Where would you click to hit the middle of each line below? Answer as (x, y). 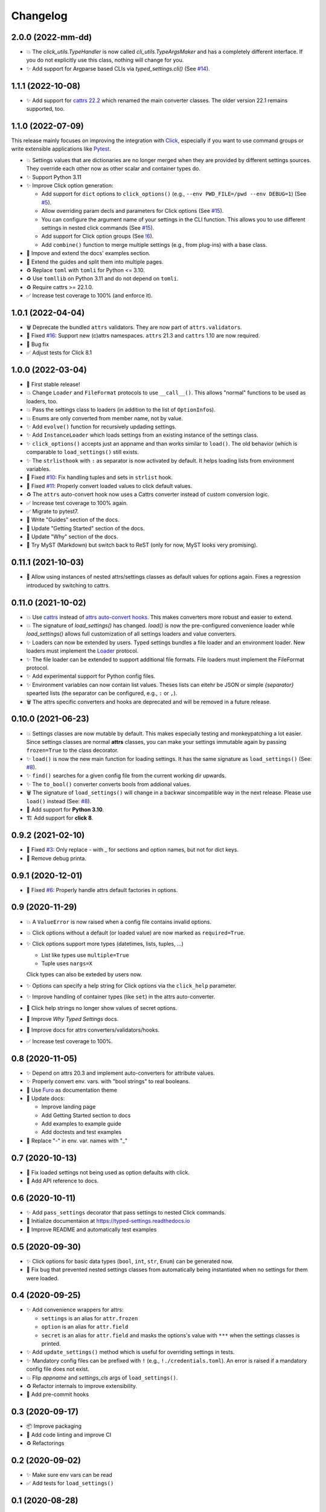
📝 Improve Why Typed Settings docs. (72, 1019)
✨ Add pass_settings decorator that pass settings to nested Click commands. (126, 1213)
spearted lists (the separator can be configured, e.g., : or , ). (102, 693)
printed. (51, 1343)
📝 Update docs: (46, 1098)
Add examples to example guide (81, 1124)
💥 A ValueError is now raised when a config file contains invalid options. (119, 922)
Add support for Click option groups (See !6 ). (97, 236)
